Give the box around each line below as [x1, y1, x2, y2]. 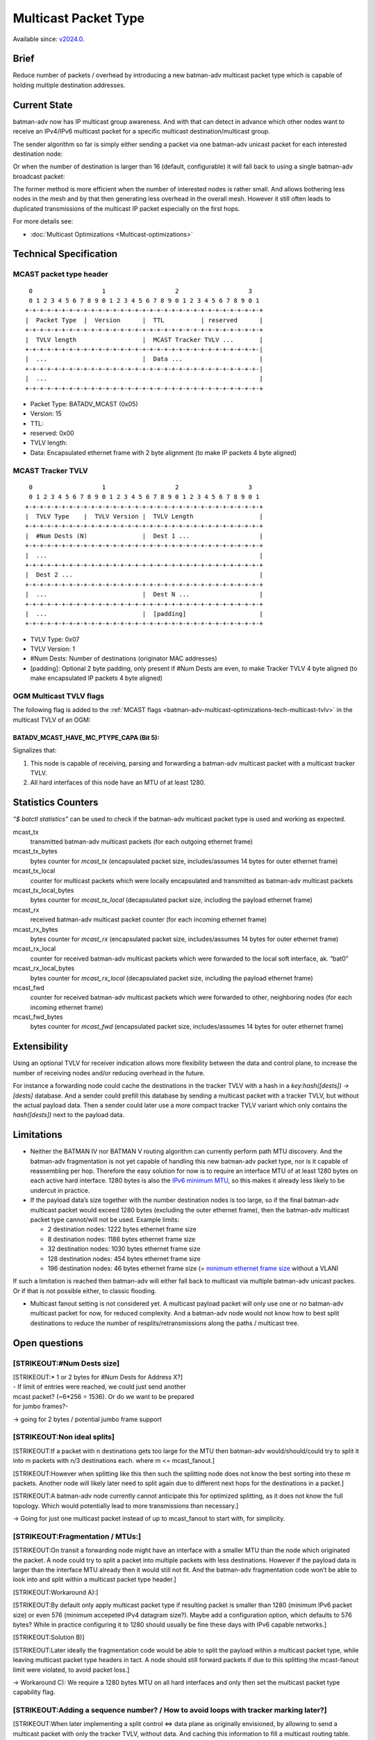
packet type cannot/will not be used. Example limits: [30, 1215, 180, 1224]
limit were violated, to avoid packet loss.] [12, 1666, 130, 1674]
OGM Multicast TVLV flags [12, 691, 104, 701]
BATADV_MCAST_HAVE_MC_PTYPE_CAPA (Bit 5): [12, 733, 160, 741]
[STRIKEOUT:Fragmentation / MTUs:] [12, 1531, 142, 1541]
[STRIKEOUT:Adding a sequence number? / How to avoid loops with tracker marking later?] [12, 1705, 327, 1715]
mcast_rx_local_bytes [12, 964, 75, 972]
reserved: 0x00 [30, 429, 74, 438]
